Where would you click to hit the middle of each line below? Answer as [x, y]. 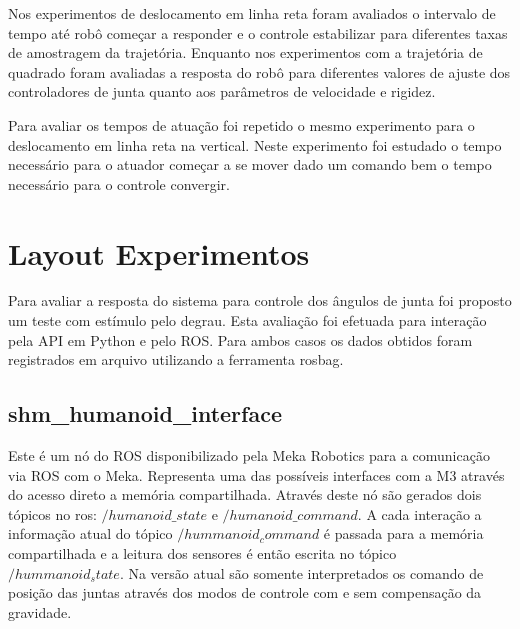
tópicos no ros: [52, 513]
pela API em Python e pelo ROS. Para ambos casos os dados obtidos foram [240, 339]
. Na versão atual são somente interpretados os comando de [301, 572]
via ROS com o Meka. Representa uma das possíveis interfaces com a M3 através [256, 474]
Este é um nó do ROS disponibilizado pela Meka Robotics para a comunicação [249, 455]
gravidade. [40, 611]
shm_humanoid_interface [145, 413]
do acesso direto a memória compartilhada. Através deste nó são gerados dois [245, 494]
